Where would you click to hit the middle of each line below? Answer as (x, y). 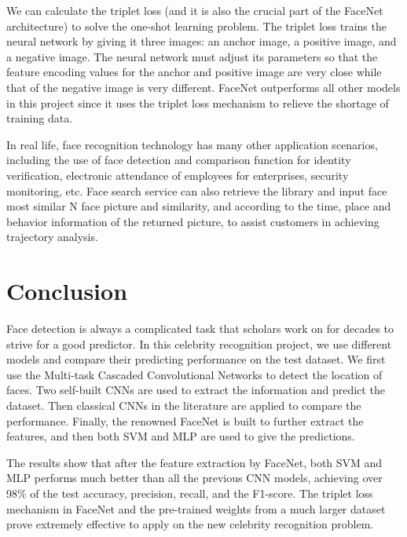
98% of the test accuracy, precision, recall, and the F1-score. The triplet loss (190, 493)
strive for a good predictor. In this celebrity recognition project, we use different (199, 343)
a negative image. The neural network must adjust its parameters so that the (192, 56)
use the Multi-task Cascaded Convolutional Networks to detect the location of (194, 374)
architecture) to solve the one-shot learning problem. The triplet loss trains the (196, 26)
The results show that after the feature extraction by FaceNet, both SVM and (194, 462)
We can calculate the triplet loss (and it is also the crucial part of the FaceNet (195, 10)
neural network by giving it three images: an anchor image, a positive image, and (202, 41)
